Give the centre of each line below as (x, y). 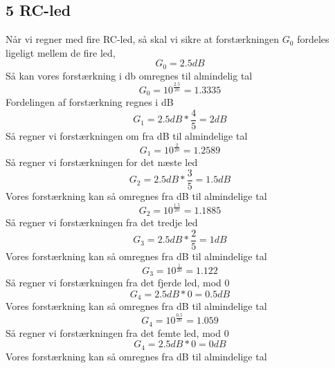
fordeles (313, 39)
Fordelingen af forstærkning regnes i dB (90, 102)
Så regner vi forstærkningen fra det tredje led (102, 222)
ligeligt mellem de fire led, (61, 52)
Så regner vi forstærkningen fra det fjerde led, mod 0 (118, 283)
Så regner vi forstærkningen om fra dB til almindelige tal (127, 135)
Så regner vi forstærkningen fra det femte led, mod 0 (117, 332)
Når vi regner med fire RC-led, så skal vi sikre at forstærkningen (143, 39)
